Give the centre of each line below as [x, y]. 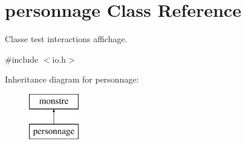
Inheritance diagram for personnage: [72, 79]
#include [22, 59]
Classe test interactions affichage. [66, 39]
